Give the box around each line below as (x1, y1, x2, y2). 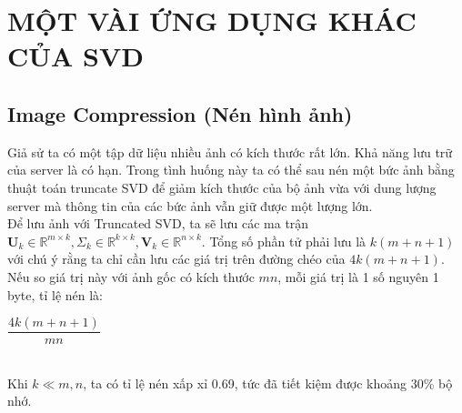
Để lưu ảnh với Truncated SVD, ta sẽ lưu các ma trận (7, 214, 309, 233)
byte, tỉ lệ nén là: (7, 285, 103, 304)
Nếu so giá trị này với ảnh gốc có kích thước (7, 267, 255, 286)
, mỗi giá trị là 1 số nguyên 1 (277, 267, 439, 286)
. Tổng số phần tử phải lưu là (201, 231, 367, 250)
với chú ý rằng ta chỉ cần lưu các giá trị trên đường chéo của (7, 249, 346, 268)
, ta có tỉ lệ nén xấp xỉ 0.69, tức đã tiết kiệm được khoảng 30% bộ (83, 373, 453, 392)
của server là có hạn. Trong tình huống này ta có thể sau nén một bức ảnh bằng (7, 160, 455, 179)
